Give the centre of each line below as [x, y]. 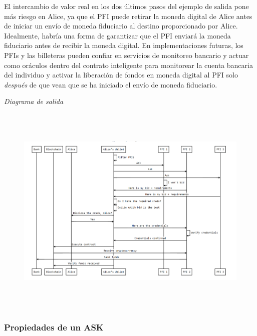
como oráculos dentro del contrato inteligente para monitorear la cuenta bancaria [128, 65]
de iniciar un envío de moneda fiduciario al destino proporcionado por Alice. [121, 26]
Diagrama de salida [34, 101]
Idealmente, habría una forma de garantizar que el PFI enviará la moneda [117, 35]
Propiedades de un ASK [54, 327]
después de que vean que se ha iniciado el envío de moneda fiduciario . [111, 84]
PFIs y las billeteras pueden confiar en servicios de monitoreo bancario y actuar [126, 55]
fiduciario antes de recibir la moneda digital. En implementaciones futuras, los [124, 45]
